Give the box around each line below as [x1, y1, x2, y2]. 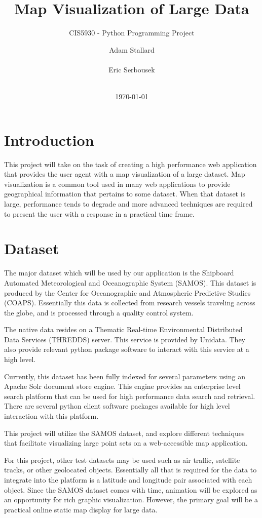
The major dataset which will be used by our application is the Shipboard [4, 267, 234, 278]
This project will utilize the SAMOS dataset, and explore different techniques [4, 427, 245, 438]
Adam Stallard [109, 44, 155, 55]
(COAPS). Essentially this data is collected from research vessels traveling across [4, 297, 255, 308]
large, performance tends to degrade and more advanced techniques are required [4, 198, 253, 209]
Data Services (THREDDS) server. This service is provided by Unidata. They [4, 334, 245, 344]
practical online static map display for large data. [4, 504, 158, 514]
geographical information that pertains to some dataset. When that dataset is [4, 188, 246, 199]
